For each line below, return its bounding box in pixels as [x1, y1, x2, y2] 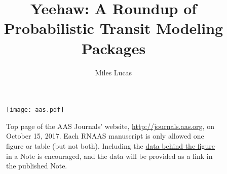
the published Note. [6, 160, 67, 171]
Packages [81, 37, 146, 58]
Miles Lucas [95, 67, 132, 77]
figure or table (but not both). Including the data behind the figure [6, 140, 215, 151]
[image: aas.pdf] [6, 106, 64, 114]
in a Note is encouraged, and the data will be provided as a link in [6, 150, 213, 161]
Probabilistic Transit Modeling [4, 18, 223, 38]
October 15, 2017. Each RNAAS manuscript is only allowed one [6, 130, 204, 141]
